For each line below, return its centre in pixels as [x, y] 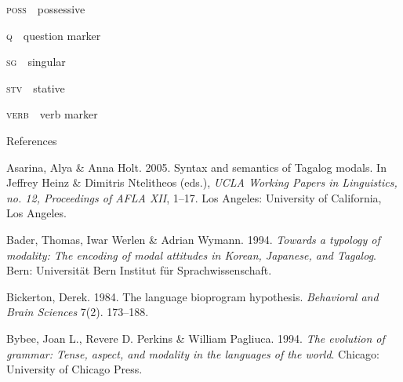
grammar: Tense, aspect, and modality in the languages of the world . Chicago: [193, 353]
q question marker [54, 35]
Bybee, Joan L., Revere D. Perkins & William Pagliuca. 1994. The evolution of [196, 338]
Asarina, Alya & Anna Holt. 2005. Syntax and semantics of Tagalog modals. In [196, 167]
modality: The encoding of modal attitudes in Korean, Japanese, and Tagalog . [191, 255]
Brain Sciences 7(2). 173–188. [78, 312]
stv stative [36, 87]
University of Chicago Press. [74, 369]
